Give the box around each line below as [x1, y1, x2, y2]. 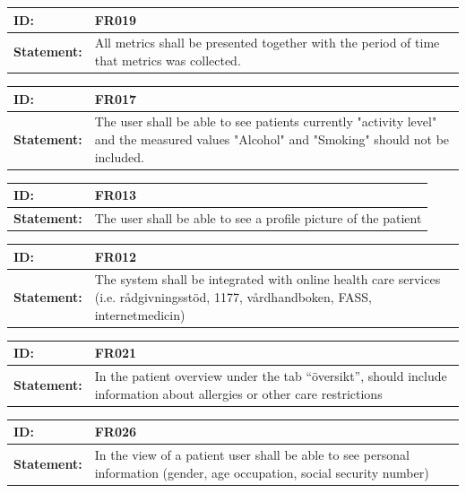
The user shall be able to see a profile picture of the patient [94, 209, 422, 227]
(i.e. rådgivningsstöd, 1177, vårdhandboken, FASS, [94, 288, 372, 307]
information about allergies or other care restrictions [94, 384, 383, 402]
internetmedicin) [94, 305, 186, 324]
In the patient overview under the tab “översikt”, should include [94, 367, 447, 385]
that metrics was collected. [94, 50, 241, 69]
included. [94, 147, 144, 166]
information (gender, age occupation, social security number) [94, 463, 429, 481]
